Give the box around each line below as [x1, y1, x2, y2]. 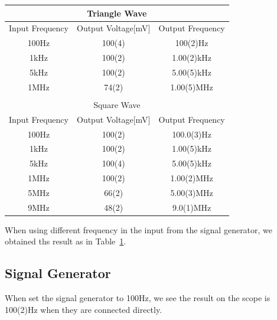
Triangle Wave [87, 6, 147, 19]
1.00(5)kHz [172, 142, 212, 155]
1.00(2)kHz [172, 51, 212, 64]
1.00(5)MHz [170, 80, 213, 93]
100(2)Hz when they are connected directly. [5, 303, 162, 315]
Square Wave [93, 98, 141, 110]
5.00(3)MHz [170, 186, 213, 198]
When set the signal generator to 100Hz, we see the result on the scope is [5, 292, 271, 304]
